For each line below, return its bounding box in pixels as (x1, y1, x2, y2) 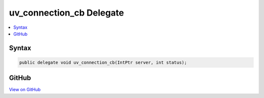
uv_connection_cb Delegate (9, 7, 124, 18)
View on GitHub (9, 87, 41, 93)
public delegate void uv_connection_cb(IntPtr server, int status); (19, 59, 187, 65)
